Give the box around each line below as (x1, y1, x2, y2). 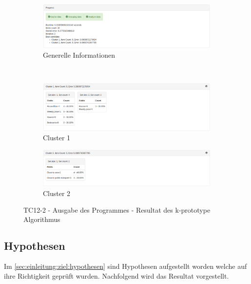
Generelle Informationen (43, 50, 115, 60)
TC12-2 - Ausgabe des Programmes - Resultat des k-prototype (23, 204, 211, 215)
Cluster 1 (43, 132, 71, 143)
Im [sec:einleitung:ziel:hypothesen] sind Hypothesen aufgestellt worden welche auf (4, 261, 247, 271)
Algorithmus (23, 214, 60, 224)
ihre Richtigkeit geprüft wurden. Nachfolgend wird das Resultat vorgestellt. (4, 270, 229, 281)
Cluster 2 (43, 188, 71, 198)
